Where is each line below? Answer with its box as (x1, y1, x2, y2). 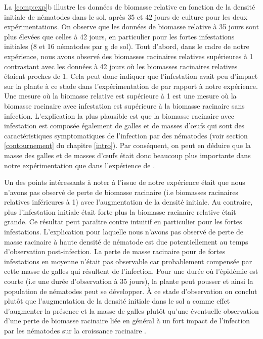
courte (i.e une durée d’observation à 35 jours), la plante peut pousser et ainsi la (4, 276, 253, 286)
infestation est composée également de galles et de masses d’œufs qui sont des (4, 120, 245, 131)
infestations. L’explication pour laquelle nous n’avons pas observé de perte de (4, 226, 243, 237)
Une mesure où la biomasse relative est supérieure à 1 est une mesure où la (4, 90, 237, 101)
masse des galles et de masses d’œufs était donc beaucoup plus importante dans (4, 150, 251, 160)
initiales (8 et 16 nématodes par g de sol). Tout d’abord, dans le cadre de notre (4, 41, 249, 52)
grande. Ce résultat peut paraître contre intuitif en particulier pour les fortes (4, 216, 242, 227)
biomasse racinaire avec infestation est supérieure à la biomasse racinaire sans (4, 100, 245, 111)
